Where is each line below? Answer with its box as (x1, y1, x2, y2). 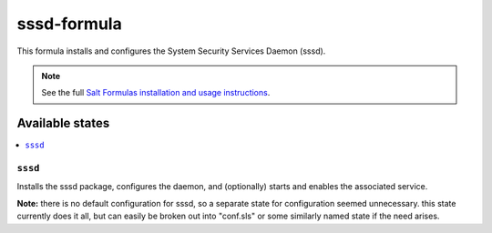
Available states (16, 116, 110, 131)
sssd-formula (16, 14, 122, 34)
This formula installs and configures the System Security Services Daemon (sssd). (16, 46, 326, 56)
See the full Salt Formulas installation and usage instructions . (41, 87, 271, 98)
